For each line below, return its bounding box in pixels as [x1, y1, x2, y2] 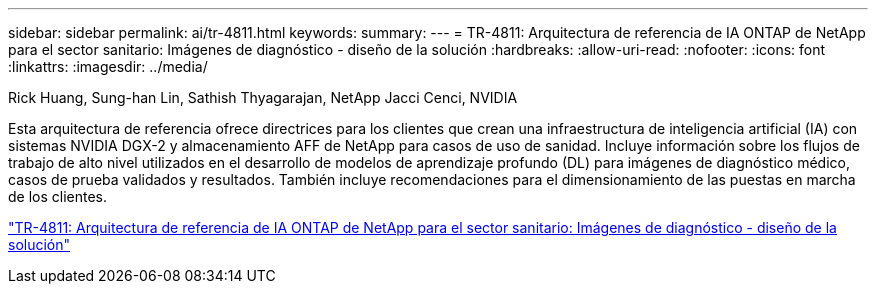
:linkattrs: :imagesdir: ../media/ [8, 58, 208, 75]
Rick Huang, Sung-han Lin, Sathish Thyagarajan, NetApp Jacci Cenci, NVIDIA [8, 89, 518, 106]
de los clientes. [8, 188, 108, 205]
